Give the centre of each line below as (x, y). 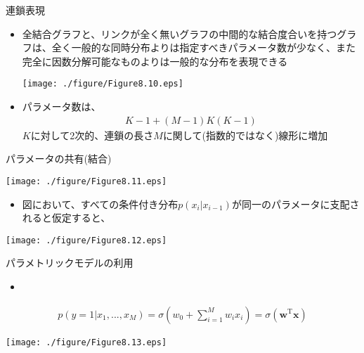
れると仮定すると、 (66, 218)
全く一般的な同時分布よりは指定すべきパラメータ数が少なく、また (204, 47)
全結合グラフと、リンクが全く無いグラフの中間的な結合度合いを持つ (180, 33)
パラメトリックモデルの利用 (70, 263)
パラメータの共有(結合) (59, 159)
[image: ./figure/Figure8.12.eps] (86, 240)
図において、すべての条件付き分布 (100, 204)
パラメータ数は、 (61, 107)
